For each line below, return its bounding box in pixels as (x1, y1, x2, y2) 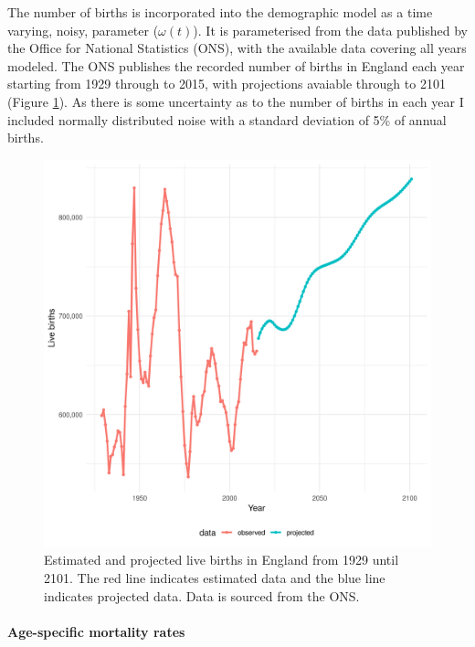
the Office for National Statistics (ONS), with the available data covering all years (7, 38, 467, 58)
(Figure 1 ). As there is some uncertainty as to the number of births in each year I (7, 91, 464, 111)
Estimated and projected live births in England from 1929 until (44, 550, 399, 569)
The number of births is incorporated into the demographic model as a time (7, 3, 433, 21)
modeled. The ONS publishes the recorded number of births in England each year (7, 56, 465, 75)
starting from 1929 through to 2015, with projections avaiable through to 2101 (7, 74, 446, 93)
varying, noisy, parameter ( (7, 20, 159, 39)
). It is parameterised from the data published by (193, 20, 468, 39)
